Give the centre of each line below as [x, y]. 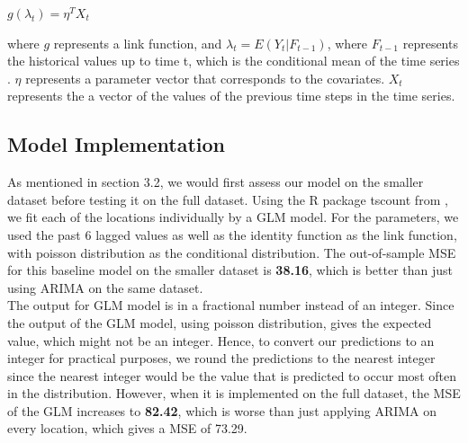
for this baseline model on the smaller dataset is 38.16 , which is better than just [230, 270]
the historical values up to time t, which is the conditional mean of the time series [234, 61]
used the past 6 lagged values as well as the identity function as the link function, [232, 234]
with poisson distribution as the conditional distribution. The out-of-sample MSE [232, 252]
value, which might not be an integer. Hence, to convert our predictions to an [221, 340]
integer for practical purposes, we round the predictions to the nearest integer [221, 358]
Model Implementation [117, 144]
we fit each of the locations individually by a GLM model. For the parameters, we [233, 217]
